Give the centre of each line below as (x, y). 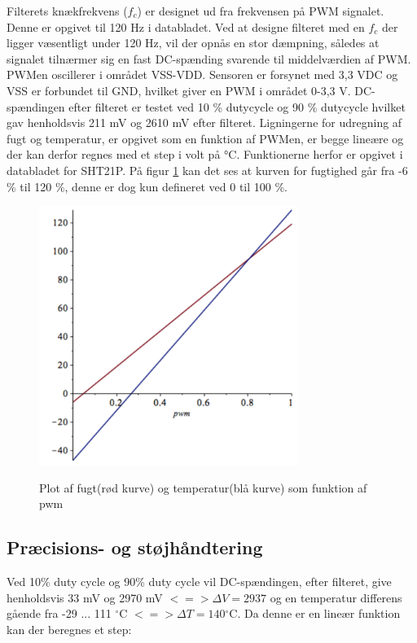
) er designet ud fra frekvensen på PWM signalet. (261, 11)
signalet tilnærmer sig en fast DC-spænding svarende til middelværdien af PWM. (209, 58)
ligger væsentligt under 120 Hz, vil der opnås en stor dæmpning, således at (193, 43)
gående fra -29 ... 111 (59, 613)
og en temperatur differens (336, 597)
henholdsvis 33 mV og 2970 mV (85, 597)
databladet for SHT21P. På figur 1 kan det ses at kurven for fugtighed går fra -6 (207, 170)
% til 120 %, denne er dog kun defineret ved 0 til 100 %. (147, 186)
